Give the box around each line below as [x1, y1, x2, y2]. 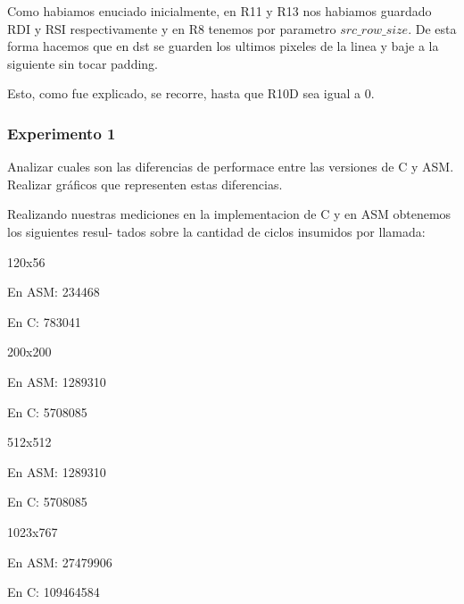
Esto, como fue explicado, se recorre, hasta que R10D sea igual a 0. [7, 84, 375, 103]
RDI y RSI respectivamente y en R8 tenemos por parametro [7, 19, 336, 38]
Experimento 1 [7, 122, 116, 144]
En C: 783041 [7, 312, 81, 331]
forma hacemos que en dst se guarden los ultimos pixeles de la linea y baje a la [7, 37, 439, 55]
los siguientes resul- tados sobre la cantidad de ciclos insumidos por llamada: [7, 222, 426, 240]
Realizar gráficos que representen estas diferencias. [7, 174, 283, 193]
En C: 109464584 [7, 583, 100, 601]
